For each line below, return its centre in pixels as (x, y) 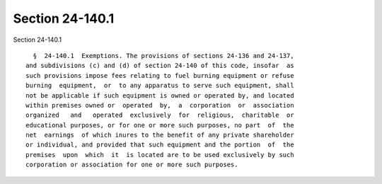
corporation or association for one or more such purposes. (132, 165)
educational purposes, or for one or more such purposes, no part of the (160, 125)
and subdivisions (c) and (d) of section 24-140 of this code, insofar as (160, 66)
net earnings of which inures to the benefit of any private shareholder (160, 135)
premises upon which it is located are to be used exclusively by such (160, 155)
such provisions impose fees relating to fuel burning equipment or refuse (160, 75)
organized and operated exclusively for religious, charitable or (160, 115)
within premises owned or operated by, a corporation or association (160, 105)
